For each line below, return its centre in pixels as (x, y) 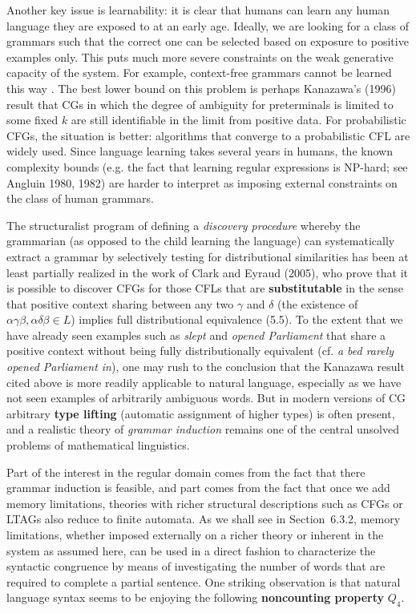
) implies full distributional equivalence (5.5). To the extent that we (237, 319)
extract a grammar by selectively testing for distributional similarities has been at (208, 256)
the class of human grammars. (80, 198)
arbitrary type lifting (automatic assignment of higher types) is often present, (201, 413)
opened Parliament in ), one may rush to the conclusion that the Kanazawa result (206, 367)
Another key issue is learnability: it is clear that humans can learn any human (198, 10)
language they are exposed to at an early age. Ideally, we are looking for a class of (208, 25)
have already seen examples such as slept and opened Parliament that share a (196, 335)
